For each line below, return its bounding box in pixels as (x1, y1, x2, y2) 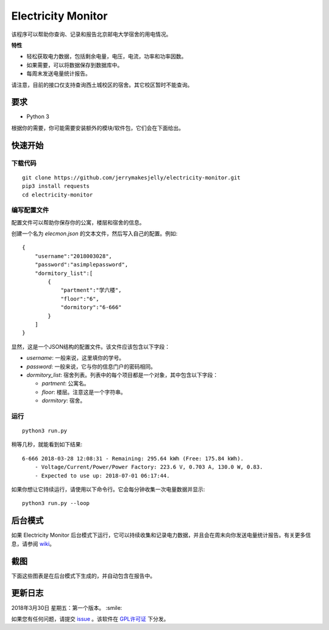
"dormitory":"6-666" (60, 304, 122, 311)
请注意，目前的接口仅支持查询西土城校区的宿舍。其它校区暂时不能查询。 (11, 81, 193, 88)
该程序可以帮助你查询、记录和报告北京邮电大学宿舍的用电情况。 (11, 30, 172, 38)
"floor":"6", (60, 295, 100, 302)
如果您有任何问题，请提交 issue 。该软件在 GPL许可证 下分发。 (11, 615, 169, 622)
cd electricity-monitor (22, 191, 93, 198)
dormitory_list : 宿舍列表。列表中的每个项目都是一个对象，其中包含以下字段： (26, 371, 219, 378)
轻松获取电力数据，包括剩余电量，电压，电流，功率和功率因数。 (26, 52, 187, 60)
